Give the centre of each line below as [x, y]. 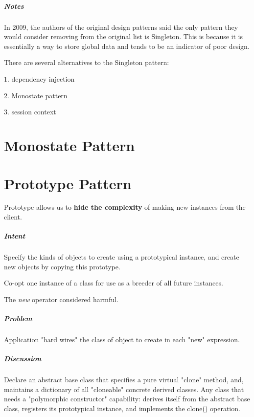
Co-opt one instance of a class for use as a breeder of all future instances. [114, 283]
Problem [18, 318]
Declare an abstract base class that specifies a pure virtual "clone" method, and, [124, 380]
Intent [15, 236]
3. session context [30, 112]
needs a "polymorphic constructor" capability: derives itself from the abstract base [127, 399]
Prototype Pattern [68, 184]
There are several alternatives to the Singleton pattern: [87, 62]
